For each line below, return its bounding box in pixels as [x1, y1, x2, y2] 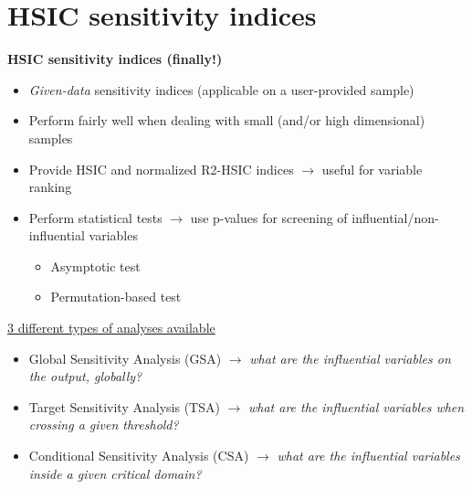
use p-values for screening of [190, 207, 348, 227]
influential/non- [351, 207, 439, 227]
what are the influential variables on [249, 348, 451, 367]
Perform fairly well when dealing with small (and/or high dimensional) [28, 111, 425, 130]
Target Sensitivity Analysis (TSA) [28, 397, 220, 416]
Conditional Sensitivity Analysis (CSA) [28, 446, 249, 465]
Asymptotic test [50, 256, 141, 275]
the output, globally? [28, 367, 142, 386]
